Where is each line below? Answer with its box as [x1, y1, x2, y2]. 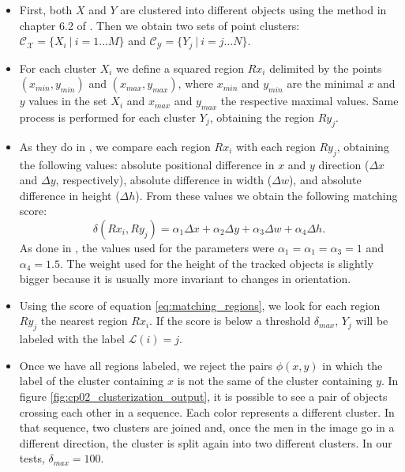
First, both [19, 2, 73, 17]
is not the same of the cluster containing [177, 372, 373, 389]
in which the [322, 357, 383, 373]
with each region [235, 138, 316, 154]
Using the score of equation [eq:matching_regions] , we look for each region [19, 296, 381, 313]
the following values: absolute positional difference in [19, 156, 275, 172]
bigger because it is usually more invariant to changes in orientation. [19, 270, 351, 287]
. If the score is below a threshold [149, 312, 311, 329]
